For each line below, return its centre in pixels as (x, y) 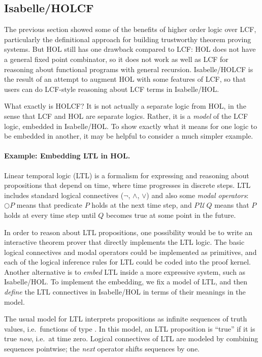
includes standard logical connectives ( (64, 195)
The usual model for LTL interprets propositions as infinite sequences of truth (126, 319)
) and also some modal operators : (198, 195)
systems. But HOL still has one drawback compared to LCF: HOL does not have (130, 49)
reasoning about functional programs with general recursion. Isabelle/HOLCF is (129, 69)
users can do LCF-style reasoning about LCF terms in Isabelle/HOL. (112, 89)
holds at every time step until (50, 215)
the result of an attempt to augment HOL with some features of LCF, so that (125, 79)
